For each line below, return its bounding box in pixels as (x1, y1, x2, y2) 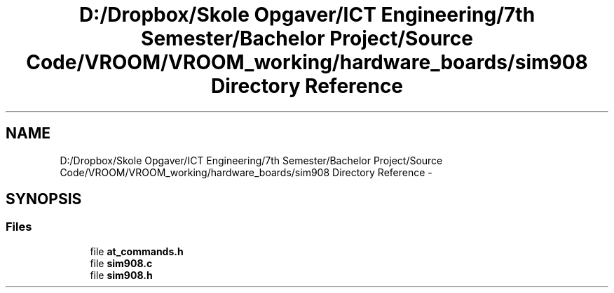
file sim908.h (90, 269, 153, 281)
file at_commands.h (90, 245, 184, 257)
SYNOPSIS (6, 190, 82, 208)
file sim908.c (90, 257, 153, 269)
